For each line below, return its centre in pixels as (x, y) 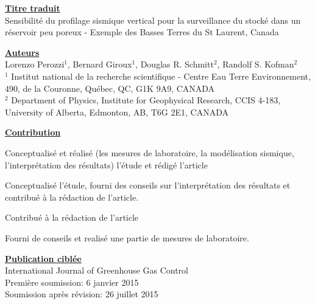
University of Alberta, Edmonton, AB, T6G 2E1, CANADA (117, 112)
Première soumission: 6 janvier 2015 (72, 282)
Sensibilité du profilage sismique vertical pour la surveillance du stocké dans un (153, 20)
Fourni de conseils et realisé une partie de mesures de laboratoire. (127, 237)
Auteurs (22, 52)
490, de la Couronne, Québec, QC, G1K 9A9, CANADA (110, 88)
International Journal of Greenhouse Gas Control (97, 270)
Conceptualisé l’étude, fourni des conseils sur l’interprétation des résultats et (148, 185)
